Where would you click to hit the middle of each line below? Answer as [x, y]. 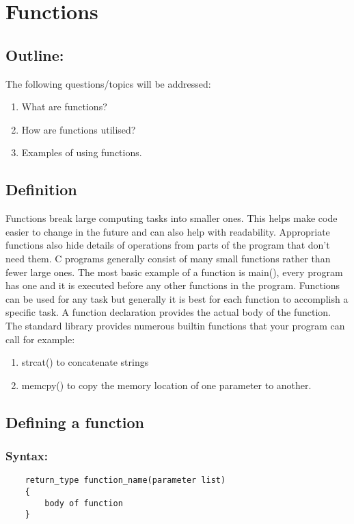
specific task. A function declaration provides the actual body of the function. [168, 312]
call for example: [40, 339]
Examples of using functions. [82, 152]
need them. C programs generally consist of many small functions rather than [168, 258]
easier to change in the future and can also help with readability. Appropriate [168, 231]
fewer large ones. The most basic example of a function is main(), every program [174, 272]
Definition [41, 189]
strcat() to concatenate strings [85, 362]
